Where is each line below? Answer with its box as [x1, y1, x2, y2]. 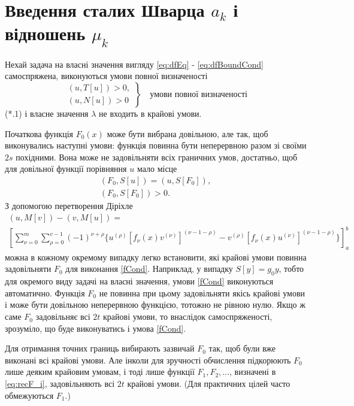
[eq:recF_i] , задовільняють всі [5, 377, 115, 390]
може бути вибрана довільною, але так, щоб [107, 127, 268, 140]
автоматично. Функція [5, 286, 85, 299]
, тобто [279, 262, 304, 275]
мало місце [137, 162, 177, 175]
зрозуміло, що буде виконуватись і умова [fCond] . [5, 322, 186, 334]
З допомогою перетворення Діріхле [5, 199, 133, 211]
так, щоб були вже [208, 342, 276, 355]
